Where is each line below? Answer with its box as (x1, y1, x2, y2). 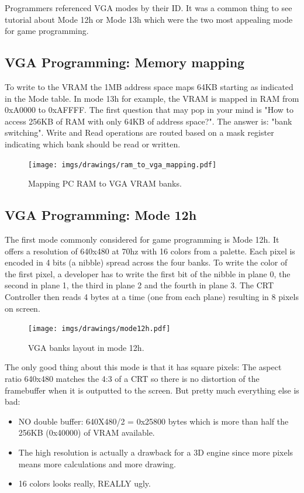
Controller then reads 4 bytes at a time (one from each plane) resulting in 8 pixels (5, 290, 299, 302)
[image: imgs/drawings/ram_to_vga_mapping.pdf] (28, 160, 217, 169)
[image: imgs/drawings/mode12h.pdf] (28, 325, 171, 333)
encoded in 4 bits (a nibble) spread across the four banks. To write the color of (5, 256, 288, 268)
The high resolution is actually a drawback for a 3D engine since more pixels (18, 446, 293, 458)
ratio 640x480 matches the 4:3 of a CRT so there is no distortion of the (5, 373, 260, 384)
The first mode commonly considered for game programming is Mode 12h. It (5, 233, 279, 245)
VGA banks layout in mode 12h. (28, 341, 144, 353)
